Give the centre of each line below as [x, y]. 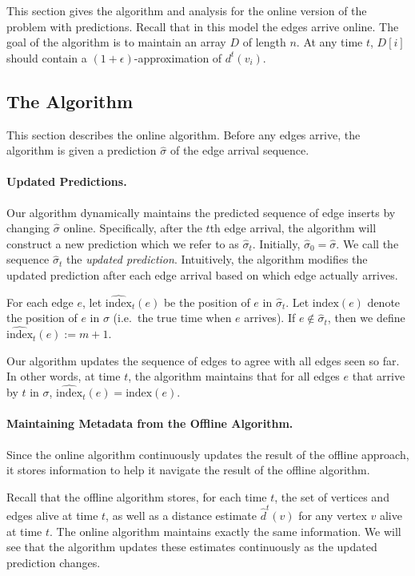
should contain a [47, 57]
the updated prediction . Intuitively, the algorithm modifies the [217, 259]
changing [28, 228]
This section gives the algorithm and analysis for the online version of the [187, 10]
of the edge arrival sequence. [239, 150]
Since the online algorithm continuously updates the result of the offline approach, [208, 454]
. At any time [329, 42]
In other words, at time [64, 376]
